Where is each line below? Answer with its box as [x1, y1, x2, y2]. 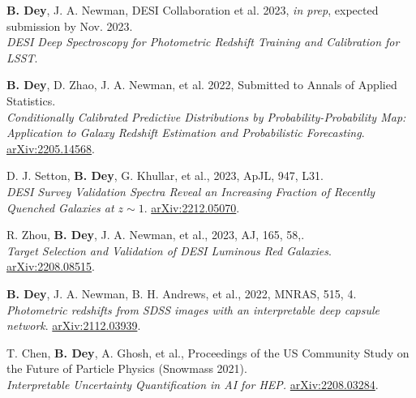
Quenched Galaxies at [6, 199, 114, 216]
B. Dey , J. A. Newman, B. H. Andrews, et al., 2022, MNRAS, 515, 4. [6, 285, 357, 302]
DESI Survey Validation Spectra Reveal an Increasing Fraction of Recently [6, 182, 375, 199]
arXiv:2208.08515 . [6, 258, 95, 275]
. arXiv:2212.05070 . [144, 199, 240, 216]
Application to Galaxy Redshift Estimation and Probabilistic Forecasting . [6, 124, 365, 141]
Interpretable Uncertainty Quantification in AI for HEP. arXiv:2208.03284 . [6, 375, 379, 392]
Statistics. [6, 92, 56, 109]
